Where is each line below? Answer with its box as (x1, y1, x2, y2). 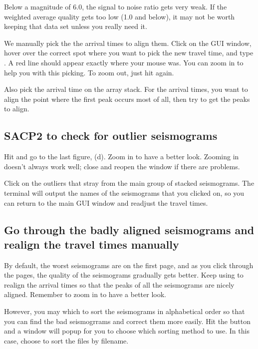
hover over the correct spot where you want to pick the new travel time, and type (4, 47, 254, 58)
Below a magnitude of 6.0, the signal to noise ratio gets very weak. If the (4, 1, 227, 11)
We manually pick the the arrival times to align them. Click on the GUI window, (4, 37, 252, 48)
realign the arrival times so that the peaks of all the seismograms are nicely (4, 279, 235, 290)
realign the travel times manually (4, 236, 179, 252)
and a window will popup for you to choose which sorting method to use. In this (4, 326, 250, 336)
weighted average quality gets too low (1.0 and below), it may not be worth (4, 11, 235, 21)
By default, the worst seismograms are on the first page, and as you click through (4, 260, 254, 270)
